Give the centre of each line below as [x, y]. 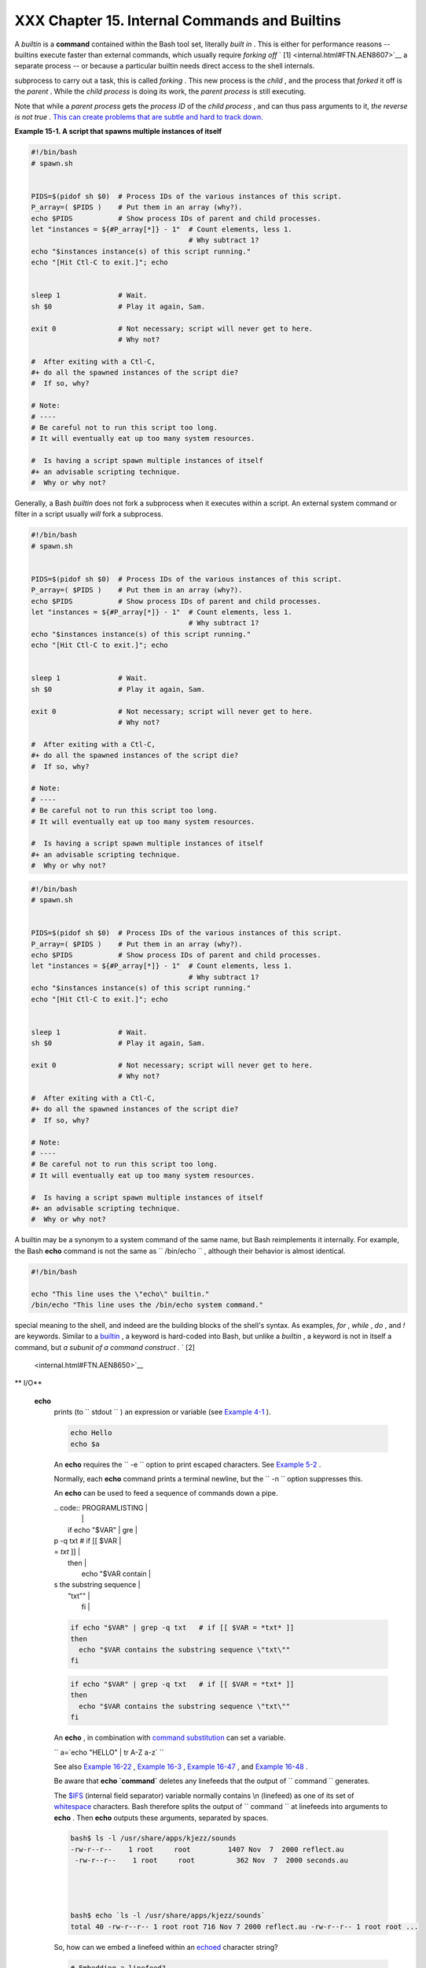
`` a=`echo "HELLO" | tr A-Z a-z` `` [109, 1752]
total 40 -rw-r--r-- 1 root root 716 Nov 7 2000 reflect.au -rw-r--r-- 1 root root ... [244, 1926]
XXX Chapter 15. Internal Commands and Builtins [178, 20]
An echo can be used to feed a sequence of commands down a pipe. [166, 1493]
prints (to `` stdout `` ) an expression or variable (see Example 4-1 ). [162, 1412]
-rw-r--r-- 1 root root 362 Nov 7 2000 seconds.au [212, 1861]
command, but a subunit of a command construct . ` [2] [105, 1347]
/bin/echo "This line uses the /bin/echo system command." [147, 1304]
